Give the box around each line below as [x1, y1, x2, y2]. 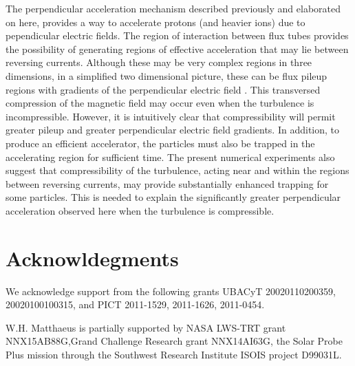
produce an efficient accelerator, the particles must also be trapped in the [6, 136, 315, 150]
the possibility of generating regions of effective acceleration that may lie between [6, 41, 349, 56]
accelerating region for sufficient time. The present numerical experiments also [6, 149, 335, 164]
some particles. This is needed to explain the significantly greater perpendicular [6, 190, 341, 204]
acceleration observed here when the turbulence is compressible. [6, 203, 275, 217]
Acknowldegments [6, 244, 179, 272]
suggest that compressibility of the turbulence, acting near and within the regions [6, 163, 349, 177]
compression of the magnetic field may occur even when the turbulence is [6, 96, 314, 110]
